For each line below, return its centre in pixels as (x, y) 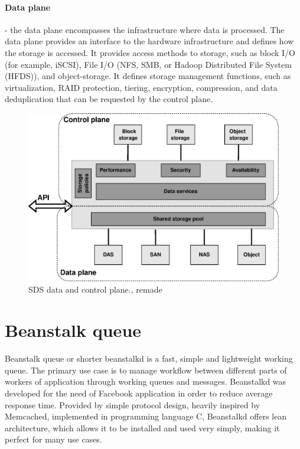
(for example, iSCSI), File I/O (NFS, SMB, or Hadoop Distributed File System (148, 64)
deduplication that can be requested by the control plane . (109, 99)
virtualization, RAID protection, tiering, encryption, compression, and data (141, 87)
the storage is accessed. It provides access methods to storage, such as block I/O (150, 52)
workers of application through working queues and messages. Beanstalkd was (146, 381)
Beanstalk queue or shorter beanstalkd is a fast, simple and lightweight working (149, 358)
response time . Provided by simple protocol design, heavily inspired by (133, 404)
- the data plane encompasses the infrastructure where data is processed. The (145, 29)
